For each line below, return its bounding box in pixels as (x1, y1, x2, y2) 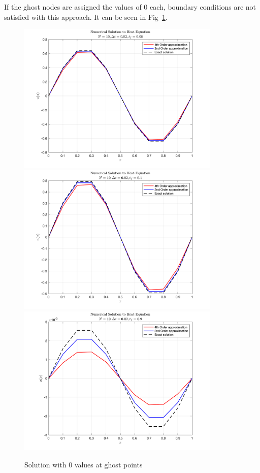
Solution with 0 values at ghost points (24, 459, 143, 469)
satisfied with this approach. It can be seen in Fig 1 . (4, 11, 168, 22)
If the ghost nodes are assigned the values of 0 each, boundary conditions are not (4, 2, 256, 12)
